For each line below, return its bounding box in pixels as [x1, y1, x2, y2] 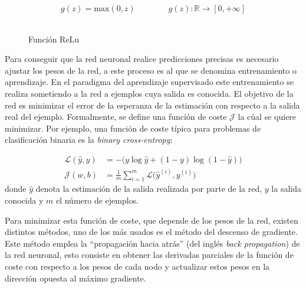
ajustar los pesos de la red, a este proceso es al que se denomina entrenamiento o [5, 64, 297, 76]
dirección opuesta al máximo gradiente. [5, 271, 146, 284]
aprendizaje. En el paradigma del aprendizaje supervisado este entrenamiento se [5, 76, 294, 88]
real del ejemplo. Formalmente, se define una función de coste [5, 110, 227, 123]
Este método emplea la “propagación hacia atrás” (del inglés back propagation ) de [5, 237, 300, 249]
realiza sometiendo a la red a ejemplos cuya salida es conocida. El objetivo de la [5, 87, 294, 99]
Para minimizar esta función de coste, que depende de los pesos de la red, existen [5, 214, 298, 226]
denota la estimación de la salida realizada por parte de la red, [35, 182, 262, 195]
